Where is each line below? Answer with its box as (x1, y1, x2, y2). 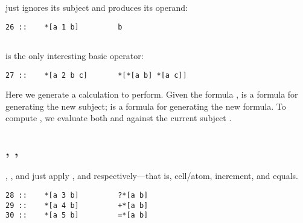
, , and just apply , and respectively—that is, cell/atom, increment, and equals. (5, 169, 298, 182)
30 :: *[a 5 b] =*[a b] (5, 211, 148, 220)
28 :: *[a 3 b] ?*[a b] (5, 190, 148, 199)
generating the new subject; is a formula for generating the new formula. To (5, 99, 286, 112)
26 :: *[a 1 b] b (5, 22, 123, 31)
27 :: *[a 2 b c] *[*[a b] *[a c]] (5, 71, 187, 80)
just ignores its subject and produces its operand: (5, 1, 188, 14)
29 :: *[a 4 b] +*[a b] (5, 201, 148, 210)
